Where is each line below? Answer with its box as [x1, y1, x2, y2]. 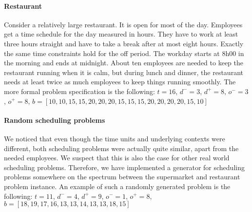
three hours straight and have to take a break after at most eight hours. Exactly [4, 38, 244, 48]
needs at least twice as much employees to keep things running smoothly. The [4, 77, 236, 87]
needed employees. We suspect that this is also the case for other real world [4, 153, 230, 163]
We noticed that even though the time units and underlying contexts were [4, 133, 225, 143]
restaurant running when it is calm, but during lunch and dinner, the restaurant [4, 67, 243, 77]
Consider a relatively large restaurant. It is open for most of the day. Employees [4, 19, 243, 29]
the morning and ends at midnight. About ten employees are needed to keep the [4, 58, 243, 68]
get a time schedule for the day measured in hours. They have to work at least [4, 29, 238, 39]
